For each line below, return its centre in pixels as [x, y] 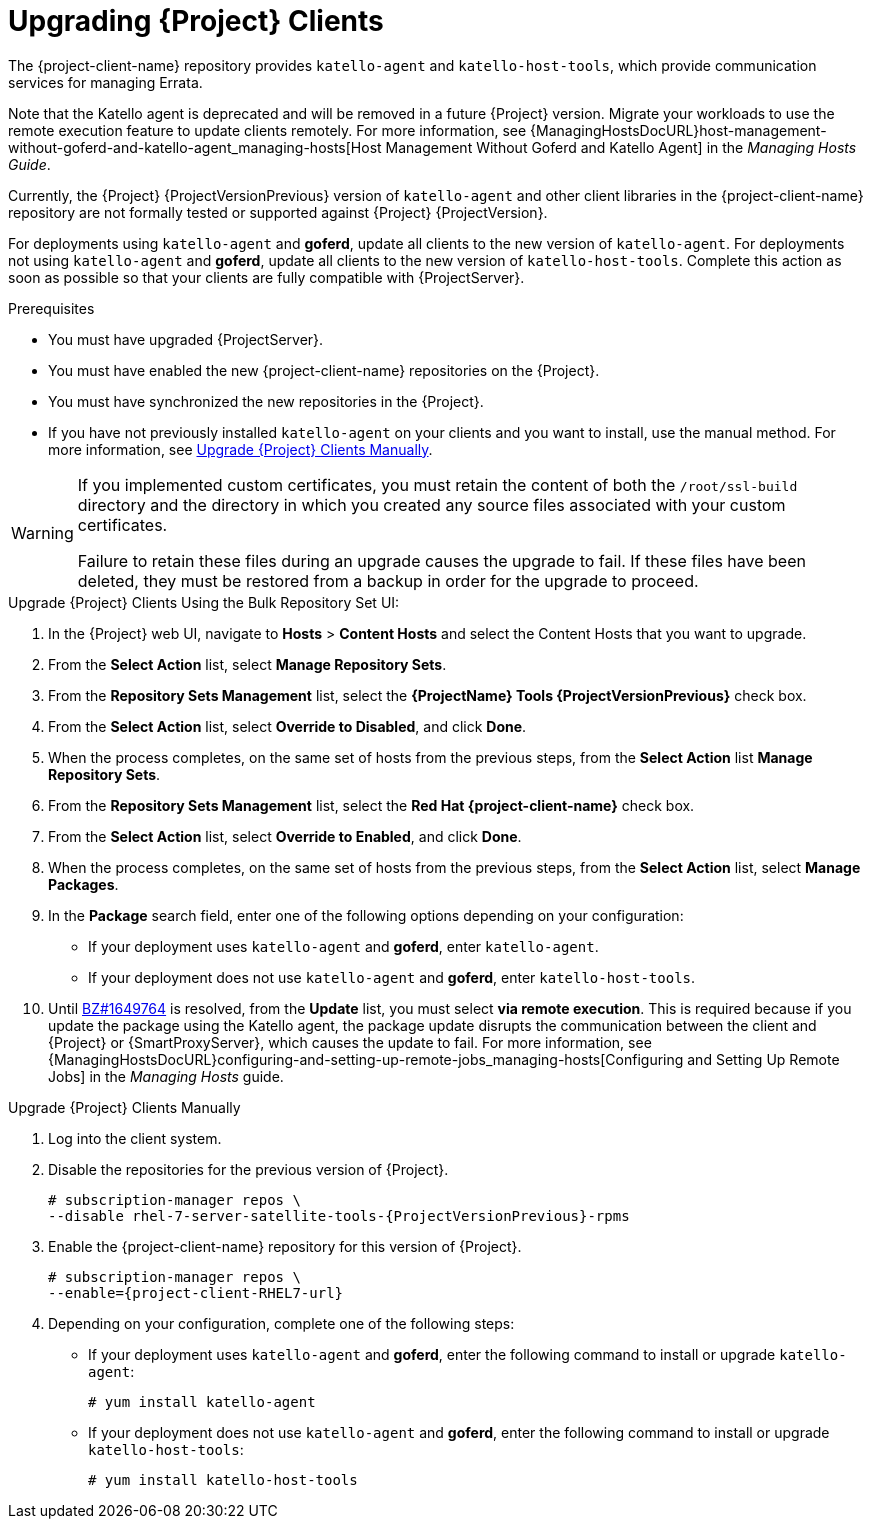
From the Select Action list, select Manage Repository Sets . [247, 664]
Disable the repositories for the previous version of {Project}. [248, 1169]
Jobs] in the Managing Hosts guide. [166, 1076]
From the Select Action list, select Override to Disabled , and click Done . [287, 726]
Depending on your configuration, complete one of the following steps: [281, 1323]
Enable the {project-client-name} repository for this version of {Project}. [285, 1246]
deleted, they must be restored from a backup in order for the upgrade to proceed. [388, 580]
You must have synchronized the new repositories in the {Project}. [266, 401]
